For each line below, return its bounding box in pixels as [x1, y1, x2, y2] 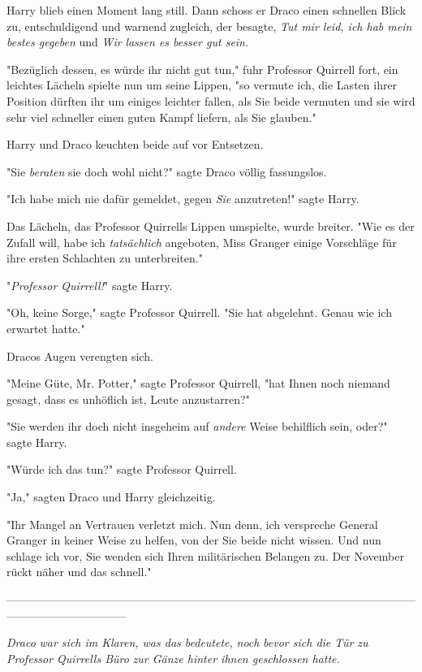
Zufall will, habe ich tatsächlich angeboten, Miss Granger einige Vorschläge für [6, 233, 397, 250]
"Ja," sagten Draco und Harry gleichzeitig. [6, 488, 216, 505]
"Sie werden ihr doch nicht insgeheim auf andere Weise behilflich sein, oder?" [6, 418, 388, 435]
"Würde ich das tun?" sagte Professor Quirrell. [6, 461, 237, 478]
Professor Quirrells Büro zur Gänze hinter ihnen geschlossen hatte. [6, 649, 340, 666]
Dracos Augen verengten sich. [6, 347, 153, 364]
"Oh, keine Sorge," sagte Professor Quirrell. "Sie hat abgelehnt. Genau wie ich [6, 304, 392, 321]
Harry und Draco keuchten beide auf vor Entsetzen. [6, 136, 264, 153]
